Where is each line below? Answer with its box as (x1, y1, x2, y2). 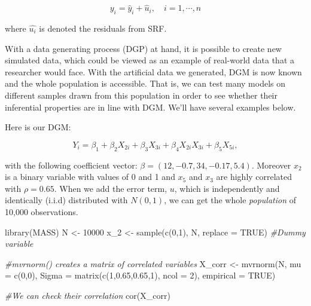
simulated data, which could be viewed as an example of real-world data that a (5, 54, 294, 66)
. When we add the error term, (54, 182, 167, 194)
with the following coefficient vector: (5, 158, 138, 171)
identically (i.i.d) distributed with (5, 194, 128, 206)
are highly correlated (216, 170, 292, 183)
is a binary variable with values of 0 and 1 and (5, 170, 175, 183)
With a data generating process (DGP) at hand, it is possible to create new (5, 42, 282, 54)
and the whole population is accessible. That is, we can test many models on (5, 77, 286, 90)
